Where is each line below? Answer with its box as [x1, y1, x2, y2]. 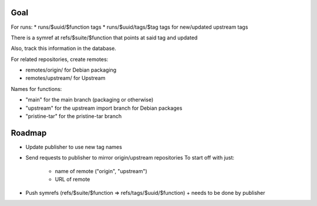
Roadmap [11, 128, 47, 138]
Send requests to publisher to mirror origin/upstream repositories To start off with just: [25, 154, 235, 161]
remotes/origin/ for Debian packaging [25, 66, 117, 73]
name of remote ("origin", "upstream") [55, 167, 148, 174]
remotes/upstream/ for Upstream [25, 75, 106, 82]
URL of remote [55, 176, 90, 183]
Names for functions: [11, 85, 62, 92]
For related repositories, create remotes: [11, 56, 109, 63]
